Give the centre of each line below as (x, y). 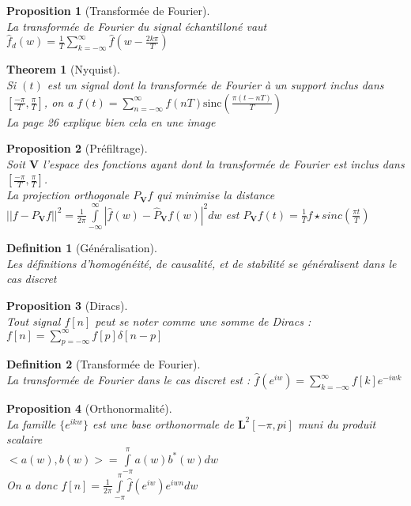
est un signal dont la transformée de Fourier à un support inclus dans (215, 85)
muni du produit (337, 423)
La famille (31, 423)
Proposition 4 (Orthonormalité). (89, 408)
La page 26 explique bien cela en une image (111, 121)
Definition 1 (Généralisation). (82, 248)
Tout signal (34, 321)
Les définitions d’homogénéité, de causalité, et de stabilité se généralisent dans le (202, 263)
